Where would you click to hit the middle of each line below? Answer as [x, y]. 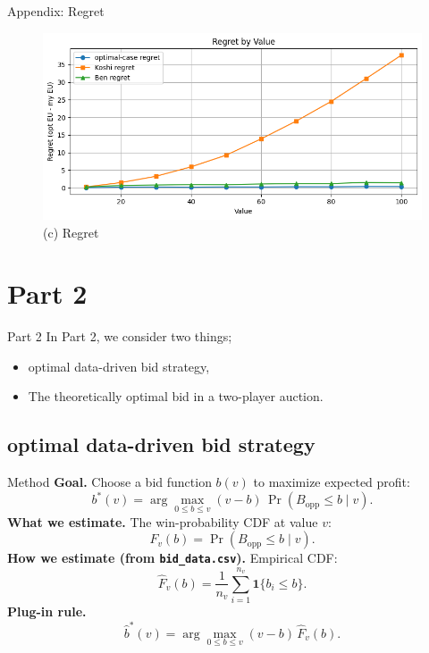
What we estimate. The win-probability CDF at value [163, 521]
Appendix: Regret [56, 11]
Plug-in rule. [47, 611]
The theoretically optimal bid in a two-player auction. [176, 396]
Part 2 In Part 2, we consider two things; [120, 336]
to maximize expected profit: [332, 482]
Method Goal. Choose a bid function [109, 482]
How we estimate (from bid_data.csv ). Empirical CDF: [172, 558]
